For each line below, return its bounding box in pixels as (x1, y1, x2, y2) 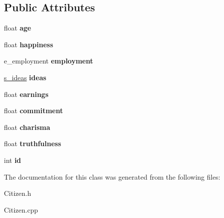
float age (4, 23, 31, 33)
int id (4, 155, 21, 165)
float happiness (4, 39, 54, 49)
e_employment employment (4, 56, 93, 66)
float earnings (4, 89, 49, 99)
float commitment (4, 105, 63, 116)
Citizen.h (4, 188, 31, 198)
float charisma (4, 122, 51, 132)
